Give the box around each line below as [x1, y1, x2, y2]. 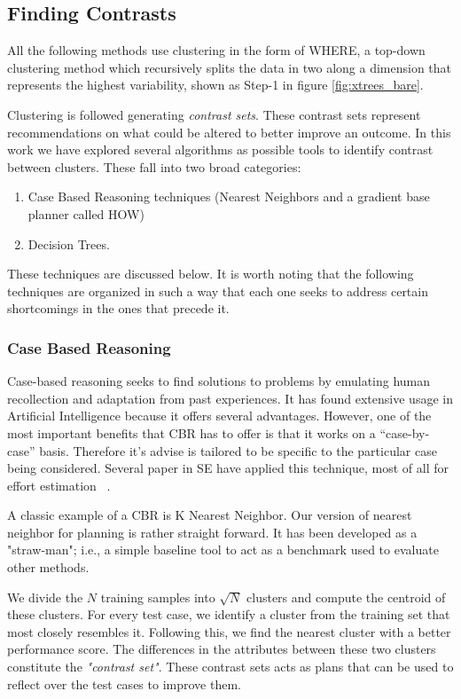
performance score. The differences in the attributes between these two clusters [7, 640, 436, 658]
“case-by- [379, 423, 430, 442]
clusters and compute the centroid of [246, 587, 446, 606]
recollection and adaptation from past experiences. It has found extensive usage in [7, 389, 453, 407]
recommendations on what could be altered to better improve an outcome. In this [7, 122, 451, 141]
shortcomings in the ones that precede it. [7, 299, 230, 318]
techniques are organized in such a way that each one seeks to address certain [7, 281, 428, 300]
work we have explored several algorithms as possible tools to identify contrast [7, 140, 434, 159]
